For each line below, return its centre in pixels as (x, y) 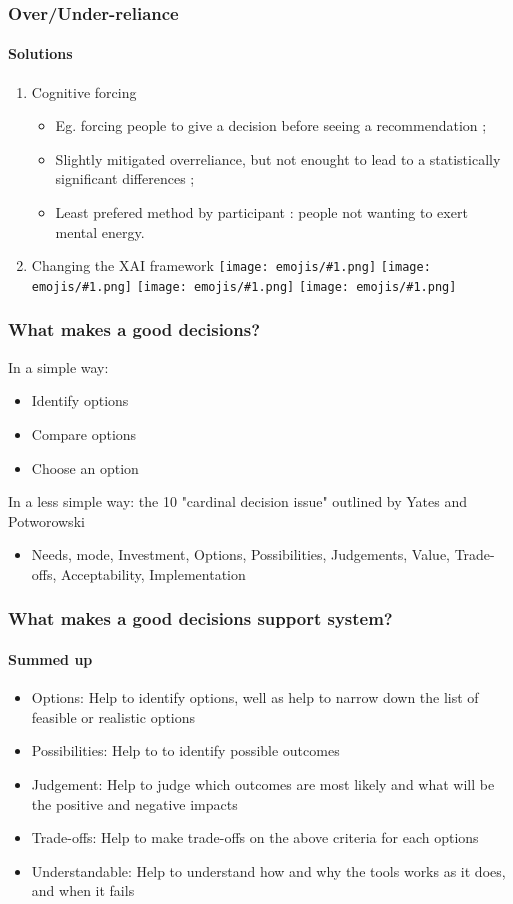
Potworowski (46, 520)
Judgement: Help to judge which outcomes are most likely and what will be (263, 783)
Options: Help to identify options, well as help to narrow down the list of (255, 697)
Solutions (40, 53)
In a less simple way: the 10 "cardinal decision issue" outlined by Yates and (238, 501)
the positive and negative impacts (134, 803)
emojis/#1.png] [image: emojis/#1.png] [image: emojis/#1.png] (244, 286)
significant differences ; (125, 178)
